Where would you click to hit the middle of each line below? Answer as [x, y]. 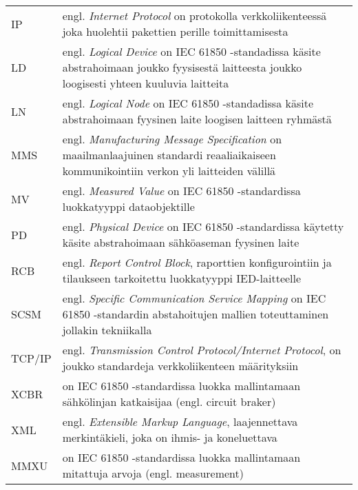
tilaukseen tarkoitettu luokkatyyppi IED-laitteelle [182, 278]
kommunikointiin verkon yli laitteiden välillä [169, 171]
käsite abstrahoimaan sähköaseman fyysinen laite [181, 242]
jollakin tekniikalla [107, 330]
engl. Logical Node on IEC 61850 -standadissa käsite [188, 103]
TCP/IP [31, 358]
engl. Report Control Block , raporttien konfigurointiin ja [197, 262]
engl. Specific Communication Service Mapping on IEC [194, 298]
